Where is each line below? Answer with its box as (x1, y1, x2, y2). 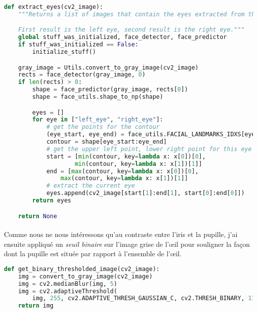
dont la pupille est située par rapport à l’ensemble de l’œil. (4, 248, 182, 259)
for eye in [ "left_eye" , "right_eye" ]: (32, 116, 164, 123)
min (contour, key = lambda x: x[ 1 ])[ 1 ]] (75, 160, 202, 167)
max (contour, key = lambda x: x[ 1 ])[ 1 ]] (60, 175, 188, 182)
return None (18, 212, 57, 220)
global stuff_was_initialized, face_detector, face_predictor (18, 34, 227, 41)
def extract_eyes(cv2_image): (4, 3, 103, 10)
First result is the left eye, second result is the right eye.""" (18, 26, 245, 34)
